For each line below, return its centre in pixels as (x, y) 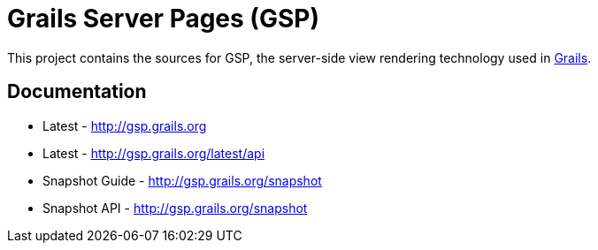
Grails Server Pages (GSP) (163, 19)
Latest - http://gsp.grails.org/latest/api (154, 153)
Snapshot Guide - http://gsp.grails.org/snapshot (182, 180)
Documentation (77, 92)
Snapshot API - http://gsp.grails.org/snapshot (175, 208)
